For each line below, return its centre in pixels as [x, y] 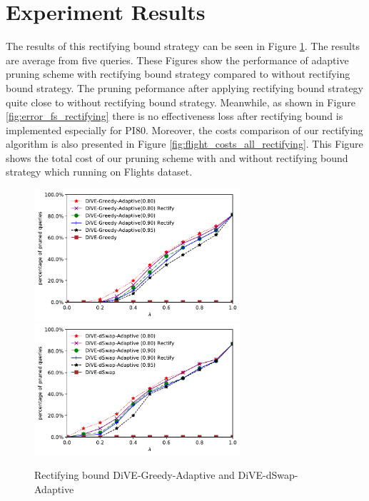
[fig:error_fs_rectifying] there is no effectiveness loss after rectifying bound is [175, 116]
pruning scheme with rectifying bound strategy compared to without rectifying [178, 74]
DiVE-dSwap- [268, 475]
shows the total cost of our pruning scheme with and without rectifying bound [177, 157]
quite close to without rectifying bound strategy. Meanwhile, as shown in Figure [181, 102]
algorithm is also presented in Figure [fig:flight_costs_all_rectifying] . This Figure [184, 144]
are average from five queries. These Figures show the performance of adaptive [177, 60]
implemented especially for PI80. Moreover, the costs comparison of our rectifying [184, 130]
